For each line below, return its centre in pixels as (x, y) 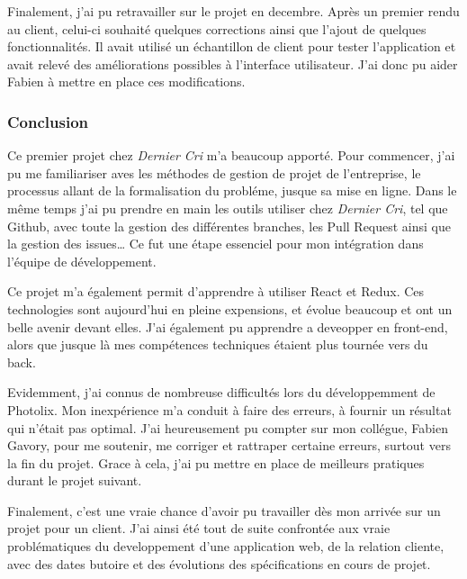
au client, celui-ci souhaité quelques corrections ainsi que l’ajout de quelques (217, 28)
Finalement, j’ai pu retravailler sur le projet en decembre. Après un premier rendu (233, 11)
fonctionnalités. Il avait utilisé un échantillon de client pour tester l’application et (232, 46)
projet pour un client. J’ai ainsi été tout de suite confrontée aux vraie (199, 528)
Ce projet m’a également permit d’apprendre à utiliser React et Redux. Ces (216, 291)
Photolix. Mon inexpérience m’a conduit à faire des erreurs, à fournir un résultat (229, 409)
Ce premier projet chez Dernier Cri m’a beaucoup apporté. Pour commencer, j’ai (231, 155)
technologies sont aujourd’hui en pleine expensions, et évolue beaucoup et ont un (230, 308)
